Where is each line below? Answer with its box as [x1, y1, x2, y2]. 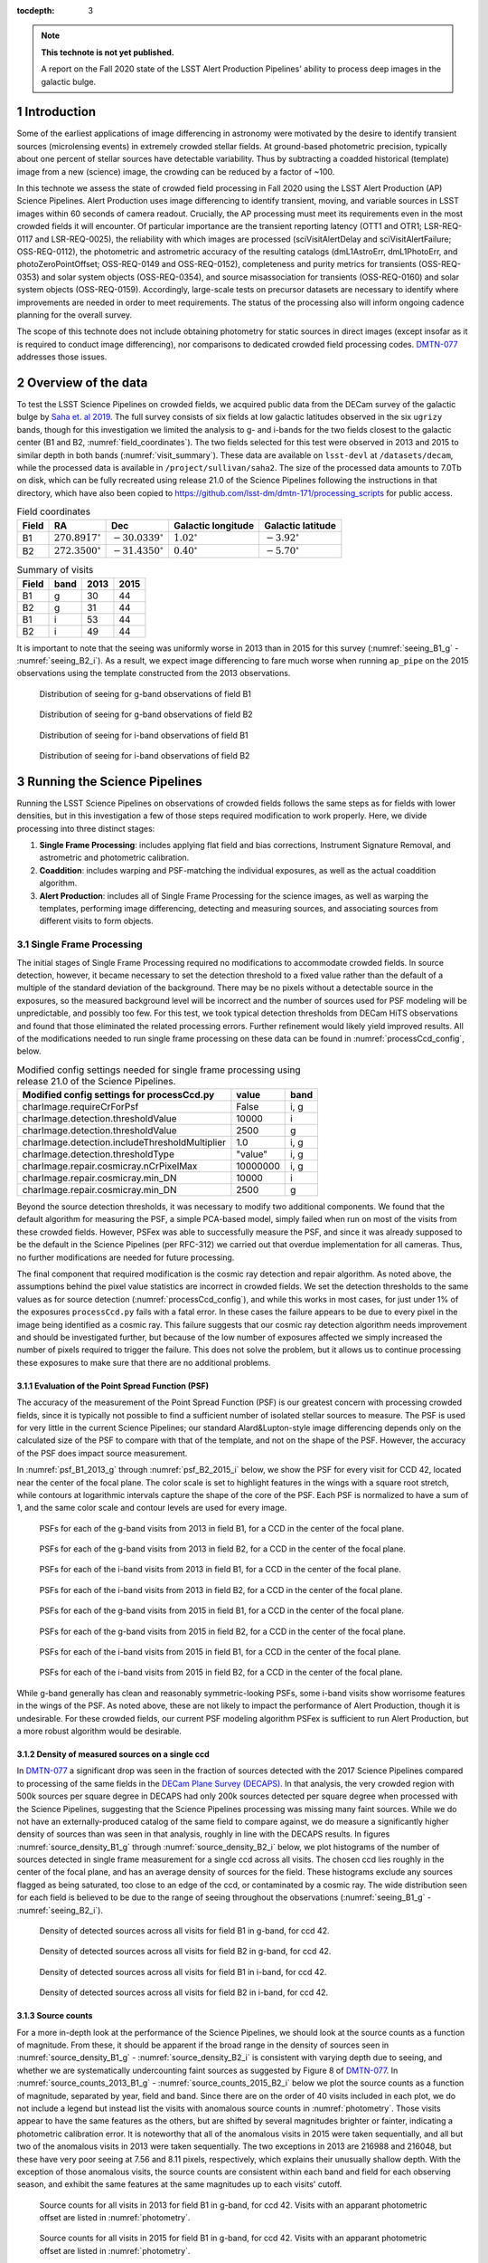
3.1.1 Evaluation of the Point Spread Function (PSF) [16, 1380, 210, 1391]
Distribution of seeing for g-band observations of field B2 [39, 709, 253, 720]
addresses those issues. [16, 351, 108, 362]
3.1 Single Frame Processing [16, 938, 144, 950]
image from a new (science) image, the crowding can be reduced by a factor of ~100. [16, 166, 335, 177]
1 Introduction [16, 104, 97, 119]
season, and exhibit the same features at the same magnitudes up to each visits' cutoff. [16, 2179, 343, 2190]
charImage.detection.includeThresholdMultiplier [22, 1136, 226, 1149]
